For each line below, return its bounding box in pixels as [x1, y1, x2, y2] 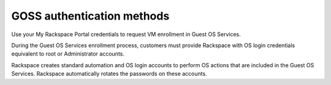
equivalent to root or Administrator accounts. [11, 50, 125, 57]
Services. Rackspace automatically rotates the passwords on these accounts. [11, 70, 208, 78]
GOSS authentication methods [11, 9, 170, 23]
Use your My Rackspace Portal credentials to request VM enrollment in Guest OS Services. [11, 31, 242, 38]
